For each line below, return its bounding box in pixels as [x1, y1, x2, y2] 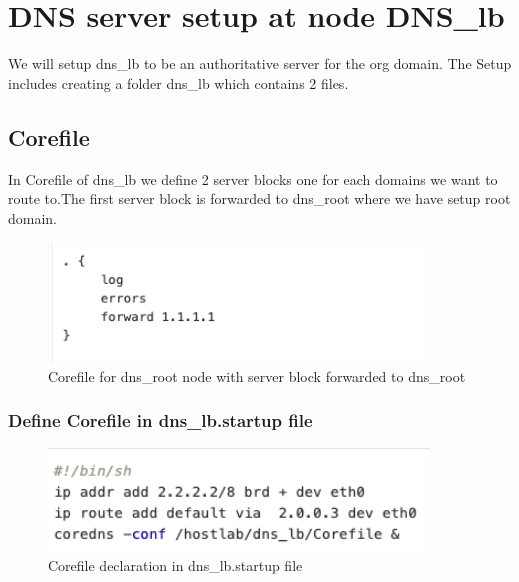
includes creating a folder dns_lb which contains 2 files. [8, 72, 349, 93]
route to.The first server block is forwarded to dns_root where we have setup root [8, 188, 511, 209]
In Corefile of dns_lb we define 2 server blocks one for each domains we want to [8, 168, 498, 189]
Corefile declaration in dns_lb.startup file [48, 554, 303, 575]
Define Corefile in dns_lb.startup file [8, 408, 313, 433]
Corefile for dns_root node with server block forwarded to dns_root [48, 365, 466, 386]
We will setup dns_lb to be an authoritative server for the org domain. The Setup [8, 53, 512, 74]
